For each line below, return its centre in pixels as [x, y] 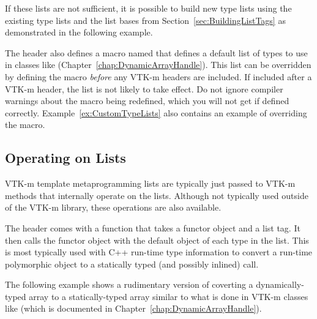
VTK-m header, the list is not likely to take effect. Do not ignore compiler [144, 88]
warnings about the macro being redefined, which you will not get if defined [147, 101]
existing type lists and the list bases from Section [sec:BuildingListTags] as [145, 20]
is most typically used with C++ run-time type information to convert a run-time [159, 252]
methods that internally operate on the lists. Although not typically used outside [157, 195]
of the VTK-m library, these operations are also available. [113, 207]
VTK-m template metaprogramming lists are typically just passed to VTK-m [150, 183]
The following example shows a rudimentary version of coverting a [129, 284]
